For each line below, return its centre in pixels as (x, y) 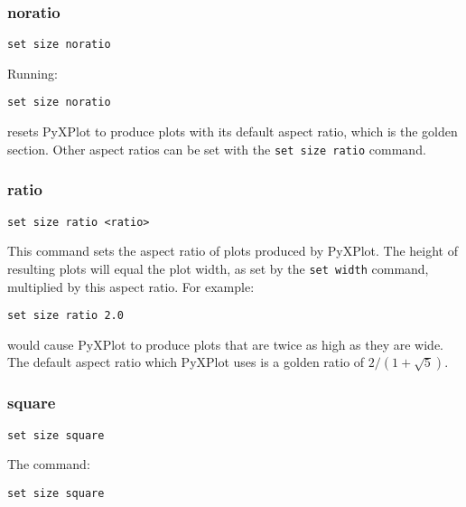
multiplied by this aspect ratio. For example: (131, 286)
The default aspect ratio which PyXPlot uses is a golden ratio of (186, 362)
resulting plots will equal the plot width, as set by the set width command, (218, 268)
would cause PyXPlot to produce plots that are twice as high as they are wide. (226, 344)
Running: (33, 73)
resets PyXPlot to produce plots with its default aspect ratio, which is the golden (233, 131)
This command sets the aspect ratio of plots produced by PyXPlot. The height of (233, 251)
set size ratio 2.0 (65, 316)
